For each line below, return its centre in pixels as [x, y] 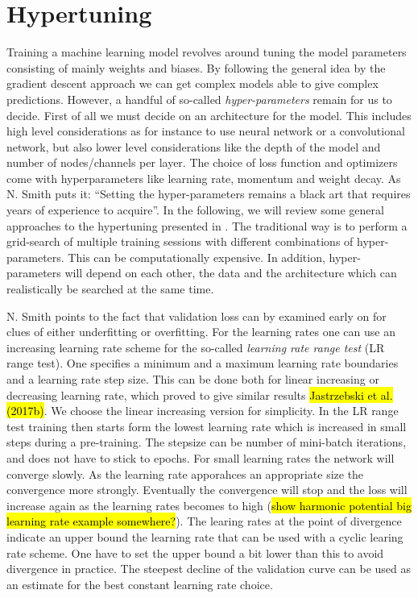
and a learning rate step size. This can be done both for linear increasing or [193, 379]
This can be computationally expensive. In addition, [197, 257]
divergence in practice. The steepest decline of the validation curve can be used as [209, 569]
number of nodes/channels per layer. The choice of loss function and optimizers [202, 162]
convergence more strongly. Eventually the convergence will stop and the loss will [207, 490]
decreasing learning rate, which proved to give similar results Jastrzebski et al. [200, 395]
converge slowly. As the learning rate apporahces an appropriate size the [185, 473]
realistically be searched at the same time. [110, 289]
